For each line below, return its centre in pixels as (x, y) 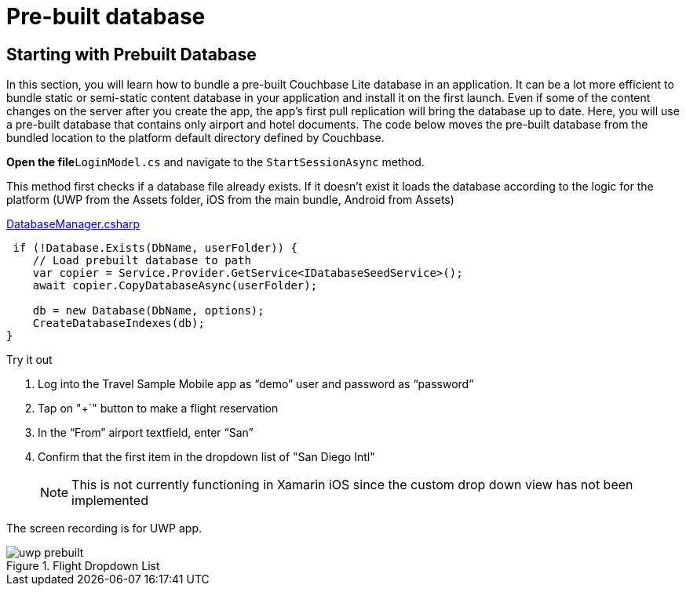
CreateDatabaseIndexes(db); (119, 323)
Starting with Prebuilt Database (131, 54)
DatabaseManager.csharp (73, 224)
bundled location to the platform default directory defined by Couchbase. (195, 138)
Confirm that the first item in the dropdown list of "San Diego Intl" (206, 457)
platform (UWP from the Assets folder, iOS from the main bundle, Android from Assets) (230, 200)
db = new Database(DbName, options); (148, 311)
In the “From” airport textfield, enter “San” (146, 433)
